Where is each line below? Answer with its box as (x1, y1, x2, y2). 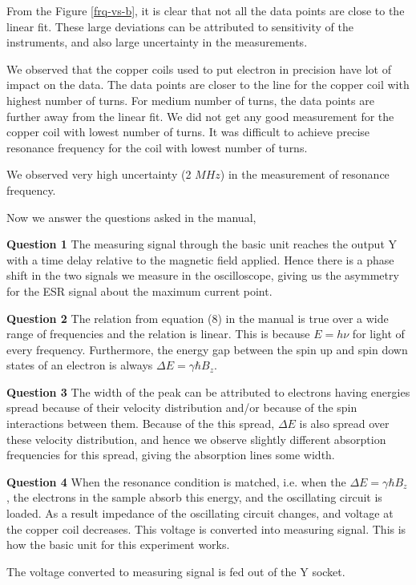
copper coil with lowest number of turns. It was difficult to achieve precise (6, 123, 370, 140)
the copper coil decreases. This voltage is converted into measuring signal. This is (6, 520, 406, 537)
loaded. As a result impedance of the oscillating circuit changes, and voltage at (6, 505, 394, 522)
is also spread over (299, 415, 390, 432)
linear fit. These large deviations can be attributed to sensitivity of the (6, 18, 353, 34)
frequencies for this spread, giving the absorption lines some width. (6, 446, 335, 463)
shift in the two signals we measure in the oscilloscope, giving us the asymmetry (6, 267, 399, 284)
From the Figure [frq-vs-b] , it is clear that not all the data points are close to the (6, 2, 405, 18)
